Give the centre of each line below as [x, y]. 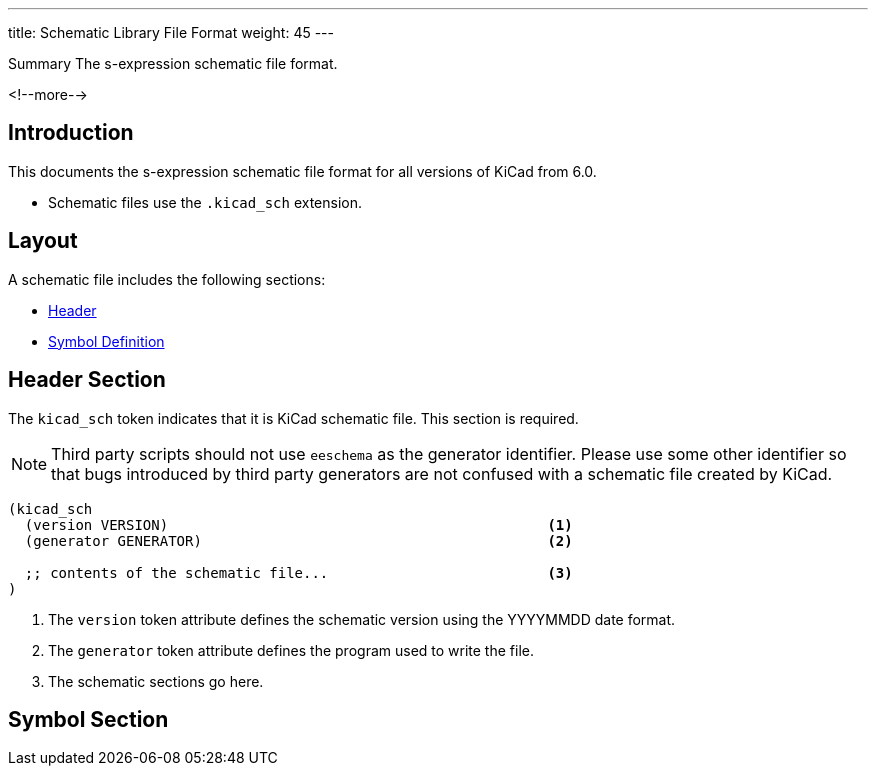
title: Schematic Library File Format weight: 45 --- [171, 32]
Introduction [71, 133]
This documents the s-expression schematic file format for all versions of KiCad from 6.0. [302, 171]
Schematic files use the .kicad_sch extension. [205, 202]
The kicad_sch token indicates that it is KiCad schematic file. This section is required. [293, 418]
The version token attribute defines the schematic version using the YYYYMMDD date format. [362, 619]
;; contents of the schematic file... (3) [298, 572]
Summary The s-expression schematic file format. [173, 63]
